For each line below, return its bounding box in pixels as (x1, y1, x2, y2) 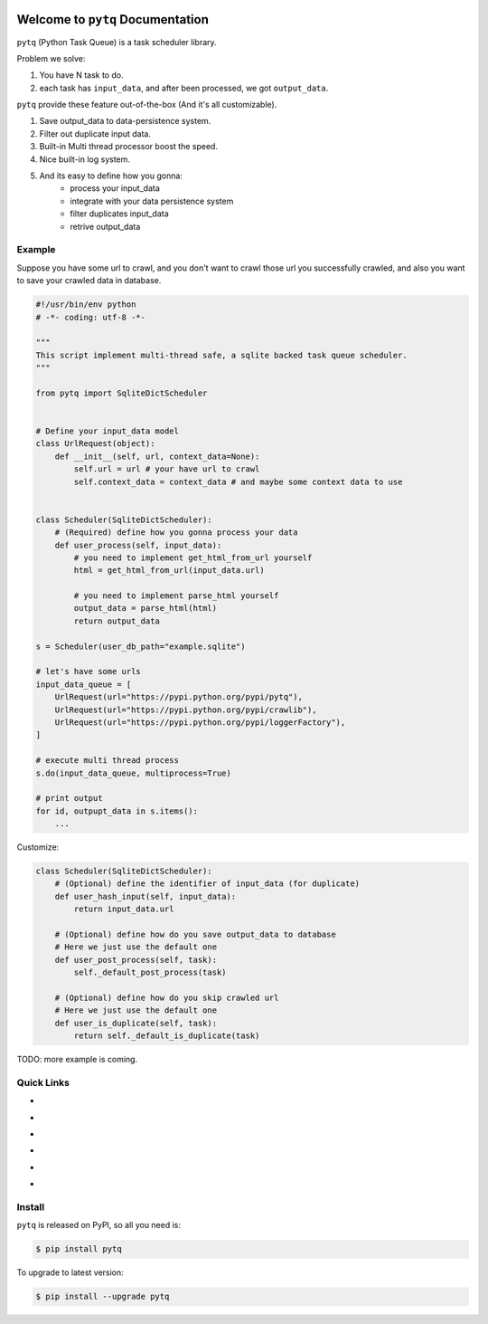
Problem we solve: (16, 52, 86, 63)
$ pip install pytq (35, 1244, 122, 1254)
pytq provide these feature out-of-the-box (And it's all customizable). (16, 100, 277, 110)
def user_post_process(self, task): (54, 955, 217, 965)
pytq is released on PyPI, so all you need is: (16, 1220, 181, 1231)
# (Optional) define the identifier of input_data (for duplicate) (54, 879, 361, 889)
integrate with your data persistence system (70, 195, 234, 206)
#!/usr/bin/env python (35, 300, 136, 310)
